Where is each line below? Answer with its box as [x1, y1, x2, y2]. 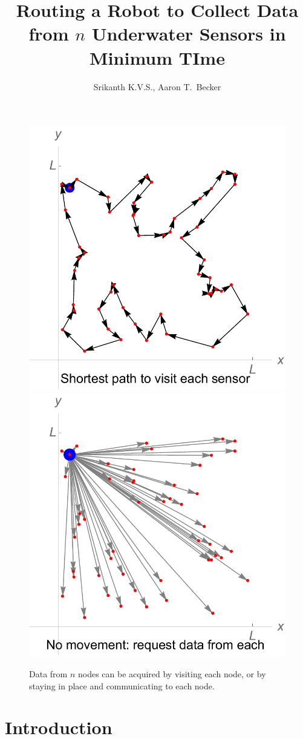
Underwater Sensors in [91, 21, 286, 46]
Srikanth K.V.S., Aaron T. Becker [93, 80, 221, 93]
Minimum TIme [90, 45, 225, 70]
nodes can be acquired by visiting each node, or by [77, 668, 266, 680]
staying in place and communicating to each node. [29, 679, 215, 692]
